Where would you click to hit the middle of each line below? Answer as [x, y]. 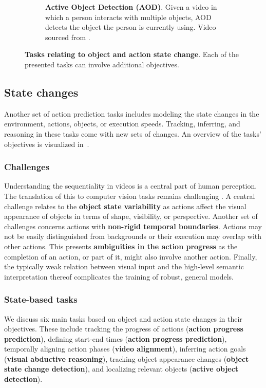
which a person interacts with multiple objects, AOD [128, 17]
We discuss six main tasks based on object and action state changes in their [123, 318]
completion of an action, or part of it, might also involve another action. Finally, [131, 256]
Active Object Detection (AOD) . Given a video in [131, 7]
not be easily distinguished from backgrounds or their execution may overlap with [133, 236]
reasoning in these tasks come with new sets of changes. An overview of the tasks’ [133, 133]
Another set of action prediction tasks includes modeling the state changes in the [132, 113]
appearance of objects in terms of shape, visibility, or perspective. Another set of [131, 216]
